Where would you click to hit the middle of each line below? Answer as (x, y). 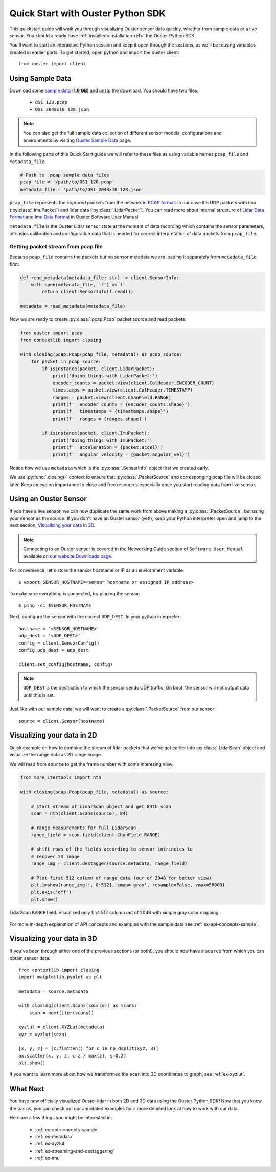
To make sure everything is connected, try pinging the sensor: (75, 593)
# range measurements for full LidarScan (84, 828)
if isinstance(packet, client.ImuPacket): (96, 433)
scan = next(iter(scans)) (62, 1013)
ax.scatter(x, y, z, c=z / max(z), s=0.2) (73, 1056)
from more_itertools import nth (61, 778)
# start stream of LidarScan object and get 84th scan (101, 806)
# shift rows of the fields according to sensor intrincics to (112, 849)
